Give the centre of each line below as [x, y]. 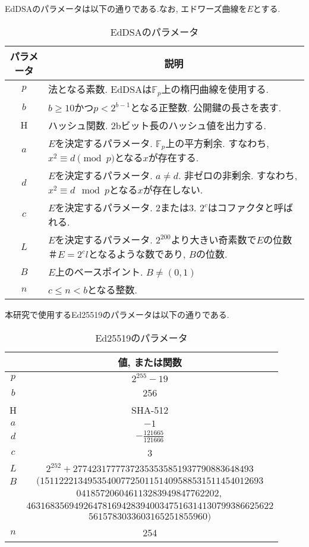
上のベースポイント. [99, 272]
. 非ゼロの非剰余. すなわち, [238, 176]
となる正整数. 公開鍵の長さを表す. [206, 107]
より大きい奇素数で [214, 240]
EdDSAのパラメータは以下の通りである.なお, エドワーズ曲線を [126, 8]
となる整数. [112, 290]
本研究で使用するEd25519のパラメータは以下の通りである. [117, 315]
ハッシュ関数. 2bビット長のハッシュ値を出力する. [157, 125]
